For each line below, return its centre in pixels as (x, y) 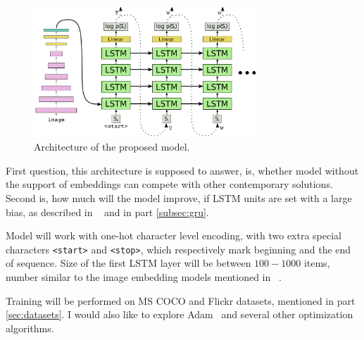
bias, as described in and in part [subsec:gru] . (107, 212)
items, (317, 263)
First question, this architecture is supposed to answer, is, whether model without (182, 170)
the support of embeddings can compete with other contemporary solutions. (169, 184)
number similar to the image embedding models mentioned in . (144, 277)
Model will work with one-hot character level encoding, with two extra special (174, 235)
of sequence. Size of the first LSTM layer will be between (128, 263)
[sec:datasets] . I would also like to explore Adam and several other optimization (180, 314)
